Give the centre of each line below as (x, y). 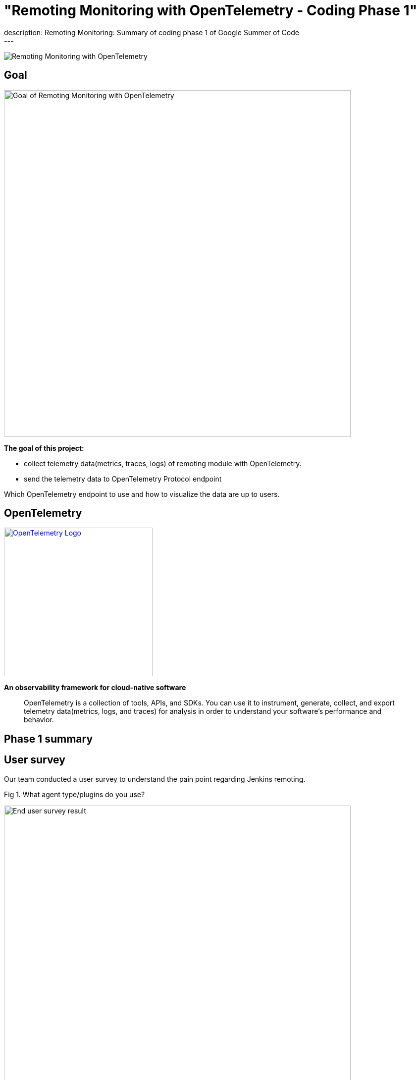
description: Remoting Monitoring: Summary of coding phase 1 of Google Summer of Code (152, 32)
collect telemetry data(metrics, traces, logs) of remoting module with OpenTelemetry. (163, 463)
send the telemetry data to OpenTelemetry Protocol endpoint (123, 479)
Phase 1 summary (49, 739)
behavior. (39, 720)
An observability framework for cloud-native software (95, 688)
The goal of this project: (44, 448)
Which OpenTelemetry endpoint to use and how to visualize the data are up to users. (142, 494)
